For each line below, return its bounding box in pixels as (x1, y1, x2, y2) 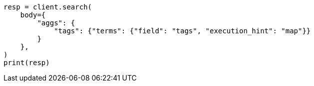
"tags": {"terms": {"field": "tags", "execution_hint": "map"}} (54, 27, 311, 35)
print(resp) (3, 59, 50, 67)
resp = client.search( (3, 3, 92, 11)
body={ (20, 11, 46, 19)
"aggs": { (37, 19, 75, 27)
